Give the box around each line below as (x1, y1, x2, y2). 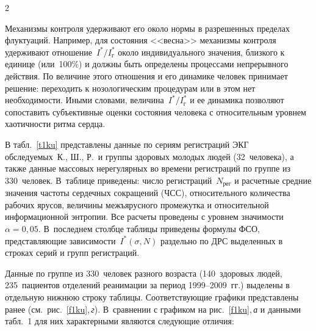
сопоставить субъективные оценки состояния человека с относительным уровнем (5, 105, 306, 118)
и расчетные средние (234, 173, 312, 186)
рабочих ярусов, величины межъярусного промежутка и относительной (5, 198, 269, 211)
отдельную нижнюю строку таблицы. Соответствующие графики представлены (5, 290, 299, 303)
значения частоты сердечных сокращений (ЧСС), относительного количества (5, 186, 290, 199)
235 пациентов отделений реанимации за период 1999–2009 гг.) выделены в (5, 278, 290, 291)
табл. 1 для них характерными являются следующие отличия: (5, 315, 234, 327)
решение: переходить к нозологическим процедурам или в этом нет (5, 81, 256, 94)
